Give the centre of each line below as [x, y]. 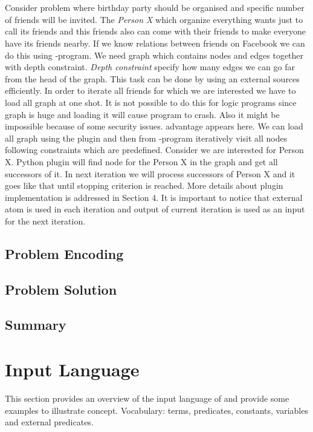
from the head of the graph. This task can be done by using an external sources [152, 78]
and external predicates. [49, 422]
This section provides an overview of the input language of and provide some [147, 398]
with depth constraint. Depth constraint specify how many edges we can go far [150, 67]
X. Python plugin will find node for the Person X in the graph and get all [141, 161]
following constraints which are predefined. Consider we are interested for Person [154, 150]
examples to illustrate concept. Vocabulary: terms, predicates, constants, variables [156, 410]
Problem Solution [61, 289]
